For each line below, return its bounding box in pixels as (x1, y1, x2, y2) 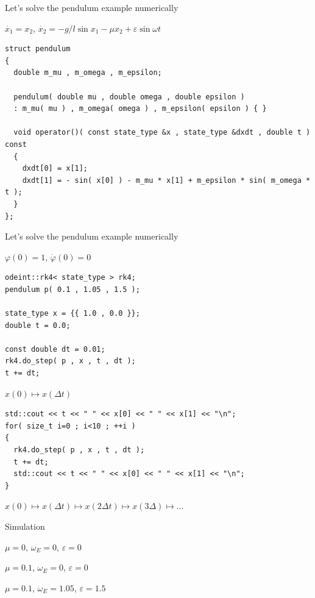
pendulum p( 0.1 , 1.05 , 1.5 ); (5, 285, 140, 294)
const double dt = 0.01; (5, 344, 105, 354)
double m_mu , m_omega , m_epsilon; (13, 68, 162, 77)
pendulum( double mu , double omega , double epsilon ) (13, 92, 245, 101)
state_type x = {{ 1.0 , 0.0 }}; (5, 309, 140, 318)
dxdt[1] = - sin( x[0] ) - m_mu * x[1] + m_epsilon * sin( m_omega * (22, 176, 311, 185)
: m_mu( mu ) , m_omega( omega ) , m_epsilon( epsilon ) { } (13, 104, 267, 113)
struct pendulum (5, 44, 71, 54)
